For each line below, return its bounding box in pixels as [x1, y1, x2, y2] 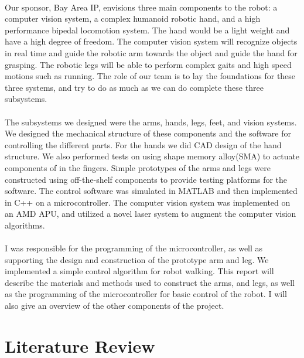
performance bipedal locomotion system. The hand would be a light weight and [5, 23, 290, 36]
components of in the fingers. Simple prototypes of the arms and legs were [5, 161, 271, 173]
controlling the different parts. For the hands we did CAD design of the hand [5, 138, 282, 151]
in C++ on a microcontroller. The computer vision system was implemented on [5, 196, 291, 208]
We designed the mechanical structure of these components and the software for [5, 127, 291, 139]
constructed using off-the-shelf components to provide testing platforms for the [5, 173, 288, 185]
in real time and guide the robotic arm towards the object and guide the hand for [5, 46, 298, 59]
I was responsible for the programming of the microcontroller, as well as [5, 242, 263, 254]
